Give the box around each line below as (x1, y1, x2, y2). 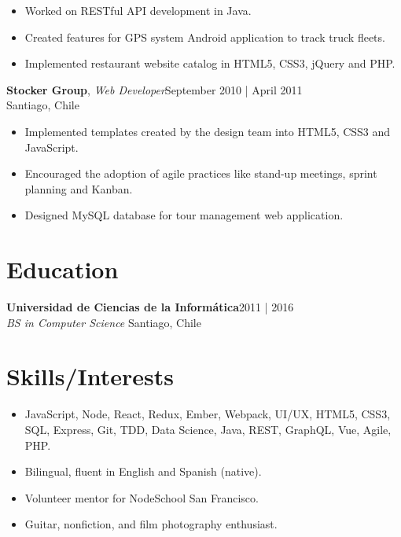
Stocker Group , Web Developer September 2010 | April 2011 (6, 81, 303, 97)
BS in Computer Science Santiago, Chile (6, 314, 201, 330)
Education (6, 253, 119, 285)
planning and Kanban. (24, 180, 133, 197)
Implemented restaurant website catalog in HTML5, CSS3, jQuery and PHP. (24, 55, 395, 72)
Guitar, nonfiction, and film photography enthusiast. (24, 516, 278, 532)
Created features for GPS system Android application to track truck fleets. (24, 28, 385, 45)
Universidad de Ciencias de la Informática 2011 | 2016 (6, 299, 294, 315)
